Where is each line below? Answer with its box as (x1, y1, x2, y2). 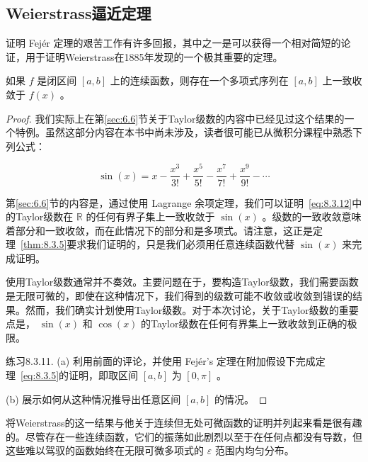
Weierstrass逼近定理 (6, 2, 151, 24)
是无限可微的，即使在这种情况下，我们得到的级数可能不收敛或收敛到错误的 (6, 288, 352, 303)
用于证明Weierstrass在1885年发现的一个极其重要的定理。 (25, 49, 283, 64)
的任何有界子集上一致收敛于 (86, 209, 215, 224)
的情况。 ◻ (214, 391, 268, 406)
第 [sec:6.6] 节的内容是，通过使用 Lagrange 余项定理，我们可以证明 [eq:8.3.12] (6, 195, 352, 210)
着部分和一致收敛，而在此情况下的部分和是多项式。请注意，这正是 (6, 222, 313, 237)
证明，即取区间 (69, 368, 139, 383)
